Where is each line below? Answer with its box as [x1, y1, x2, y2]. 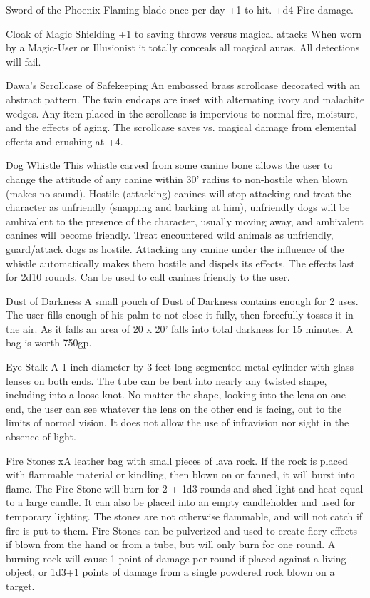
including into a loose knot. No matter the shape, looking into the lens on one [6, 387, 346, 402]
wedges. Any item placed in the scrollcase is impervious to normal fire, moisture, [6, 105, 358, 120]
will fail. [6, 53, 41, 68]
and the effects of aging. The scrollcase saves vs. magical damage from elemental [6, 120, 356, 135]
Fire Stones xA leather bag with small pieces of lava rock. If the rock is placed [6, 453, 348, 468]
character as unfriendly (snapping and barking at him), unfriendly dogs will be [6, 200, 350, 215]
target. [6, 578, 35, 593]
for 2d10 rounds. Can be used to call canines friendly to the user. [6, 269, 290, 284]
